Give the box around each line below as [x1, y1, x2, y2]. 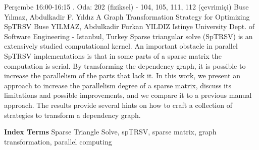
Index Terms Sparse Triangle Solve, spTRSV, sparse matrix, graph [4, 126, 217, 137]
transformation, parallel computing [4, 136, 112, 146]
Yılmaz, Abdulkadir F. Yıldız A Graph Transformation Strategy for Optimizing [4, 11, 250, 22]
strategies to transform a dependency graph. [4, 109, 141, 120]
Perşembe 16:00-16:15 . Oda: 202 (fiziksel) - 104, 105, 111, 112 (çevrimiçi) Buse [4, 2, 249, 12]
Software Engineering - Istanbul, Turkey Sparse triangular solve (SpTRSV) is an [4, 31, 253, 41]
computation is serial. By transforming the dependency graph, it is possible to [4, 60, 246, 71]
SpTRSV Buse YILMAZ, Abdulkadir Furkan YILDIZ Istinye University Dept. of [4, 21, 255, 32]
